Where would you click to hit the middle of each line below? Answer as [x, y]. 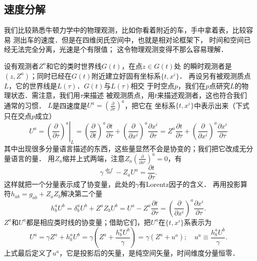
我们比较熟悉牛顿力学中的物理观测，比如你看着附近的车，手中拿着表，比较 [125, 30]
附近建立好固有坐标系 [126, 75]
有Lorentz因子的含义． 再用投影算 [193, 184]
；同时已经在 [51, 75]
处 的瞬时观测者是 [203, 65]
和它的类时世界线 [74, 65]
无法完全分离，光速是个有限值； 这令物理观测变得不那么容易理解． [119, 49]
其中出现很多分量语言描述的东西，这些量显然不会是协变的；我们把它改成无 [125, 148]
